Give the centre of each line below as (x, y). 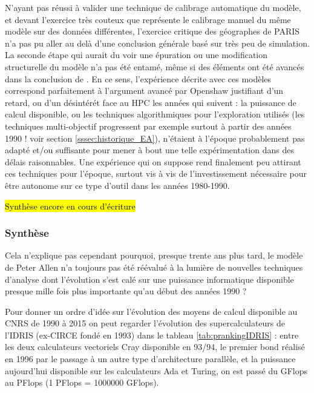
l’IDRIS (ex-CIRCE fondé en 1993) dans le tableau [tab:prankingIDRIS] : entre (152, 335)
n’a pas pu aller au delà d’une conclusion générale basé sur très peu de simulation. (157, 43)
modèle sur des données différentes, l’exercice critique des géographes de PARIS (152, 31)
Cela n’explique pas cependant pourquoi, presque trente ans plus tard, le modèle (154, 255)
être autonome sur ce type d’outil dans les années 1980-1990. (117, 185)
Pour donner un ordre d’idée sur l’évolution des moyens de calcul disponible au (151, 311)
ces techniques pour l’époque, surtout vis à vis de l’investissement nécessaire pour (156, 173)
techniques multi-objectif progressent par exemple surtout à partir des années (148, 126)
